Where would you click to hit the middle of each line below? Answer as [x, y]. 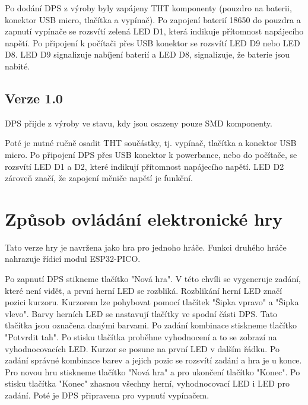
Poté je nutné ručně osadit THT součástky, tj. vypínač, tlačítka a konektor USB [151, 143]
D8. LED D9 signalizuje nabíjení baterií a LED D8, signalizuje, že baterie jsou [147, 54]
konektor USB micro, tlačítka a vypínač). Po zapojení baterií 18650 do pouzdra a [153, 19]
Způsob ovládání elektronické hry [144, 218]
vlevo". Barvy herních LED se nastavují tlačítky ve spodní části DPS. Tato [141, 313]
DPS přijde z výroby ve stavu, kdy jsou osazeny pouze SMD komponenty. [139, 123]
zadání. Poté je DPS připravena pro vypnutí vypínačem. [107, 395]
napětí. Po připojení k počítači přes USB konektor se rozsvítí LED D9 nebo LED [153, 42]
